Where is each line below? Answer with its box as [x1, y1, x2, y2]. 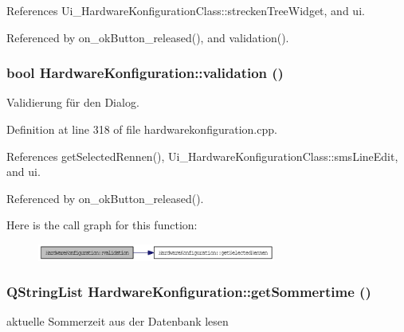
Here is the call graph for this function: [6, 217, 198, 233]
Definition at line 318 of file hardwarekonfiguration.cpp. [6, 121, 277, 137]
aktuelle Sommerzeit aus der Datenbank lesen [6, 313, 229, 330]
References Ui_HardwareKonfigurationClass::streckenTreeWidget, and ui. [6, 2, 365, 18]
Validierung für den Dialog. [6, 94, 139, 111]
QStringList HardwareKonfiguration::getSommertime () [6, 282, 371, 302]
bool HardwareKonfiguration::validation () [6, 63, 284, 83]
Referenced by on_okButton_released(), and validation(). [6, 29, 289, 45]
